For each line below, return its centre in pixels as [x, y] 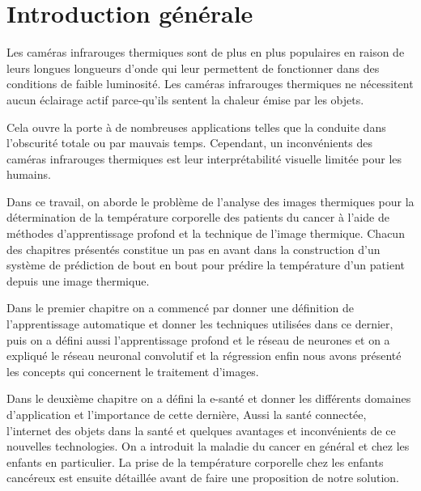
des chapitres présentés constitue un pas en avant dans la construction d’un [193, 249]
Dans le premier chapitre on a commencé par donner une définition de [181, 308]
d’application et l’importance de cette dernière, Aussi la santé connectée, [187, 414]
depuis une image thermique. [78, 280]
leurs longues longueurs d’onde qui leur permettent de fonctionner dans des [193, 68]
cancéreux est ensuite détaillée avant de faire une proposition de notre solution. [203, 478]
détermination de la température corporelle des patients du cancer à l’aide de [198, 217]
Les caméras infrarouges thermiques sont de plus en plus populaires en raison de [206, 52]
